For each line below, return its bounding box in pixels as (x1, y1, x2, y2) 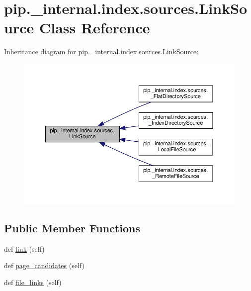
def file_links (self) (4, 277, 62, 287)
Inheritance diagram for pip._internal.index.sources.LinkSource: (4, 46, 199, 57)
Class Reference (39, 17, 150, 38)
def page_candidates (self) (4, 260, 84, 271)
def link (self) (4, 243, 45, 254)
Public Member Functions (4, 220, 140, 235)
